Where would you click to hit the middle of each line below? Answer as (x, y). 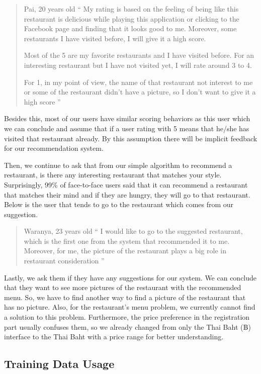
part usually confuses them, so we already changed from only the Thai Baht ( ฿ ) (127, 326)
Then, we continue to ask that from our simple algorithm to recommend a (118, 165)
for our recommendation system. (54, 148)
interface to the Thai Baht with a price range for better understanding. (114, 337)
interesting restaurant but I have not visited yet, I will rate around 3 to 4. (138, 65)
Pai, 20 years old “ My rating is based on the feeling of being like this (131, 9)
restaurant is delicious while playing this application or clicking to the (132, 18)
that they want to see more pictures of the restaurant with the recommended (123, 287)
